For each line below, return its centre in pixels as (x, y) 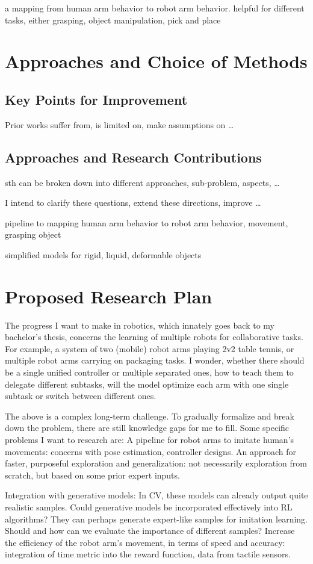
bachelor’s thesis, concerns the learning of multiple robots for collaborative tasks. (154, 337)
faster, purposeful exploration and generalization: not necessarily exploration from (156, 463)
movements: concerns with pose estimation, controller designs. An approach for (151, 451)
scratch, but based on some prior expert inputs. (92, 475)
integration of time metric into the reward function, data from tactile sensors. (148, 554)
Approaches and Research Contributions (133, 157)
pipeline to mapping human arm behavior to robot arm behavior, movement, (147, 222)
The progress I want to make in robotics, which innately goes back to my (140, 325)
